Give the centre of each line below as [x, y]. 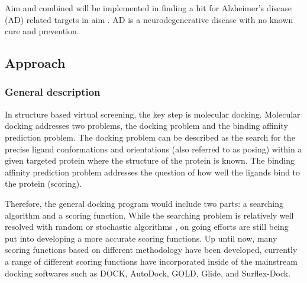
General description [53, 92]
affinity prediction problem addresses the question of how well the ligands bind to [153, 172]
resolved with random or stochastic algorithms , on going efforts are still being [147, 227]
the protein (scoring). [43, 183]
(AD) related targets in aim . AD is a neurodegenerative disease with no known [149, 19]
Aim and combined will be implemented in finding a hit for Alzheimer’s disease [148, 8]
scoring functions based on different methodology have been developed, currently [151, 250]
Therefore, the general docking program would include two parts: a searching [144, 203]
